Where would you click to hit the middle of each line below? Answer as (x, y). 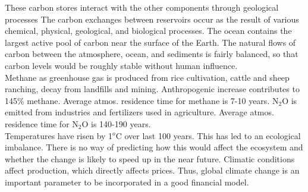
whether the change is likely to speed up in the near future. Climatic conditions (150, 158)
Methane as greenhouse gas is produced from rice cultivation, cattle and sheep (147, 77)
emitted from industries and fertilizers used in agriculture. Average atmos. (139, 112)
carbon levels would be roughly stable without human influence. (121, 65)
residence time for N (42, 123)
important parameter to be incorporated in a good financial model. (127, 182)
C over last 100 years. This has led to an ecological (208, 135)
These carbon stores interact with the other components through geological (142, 7)
